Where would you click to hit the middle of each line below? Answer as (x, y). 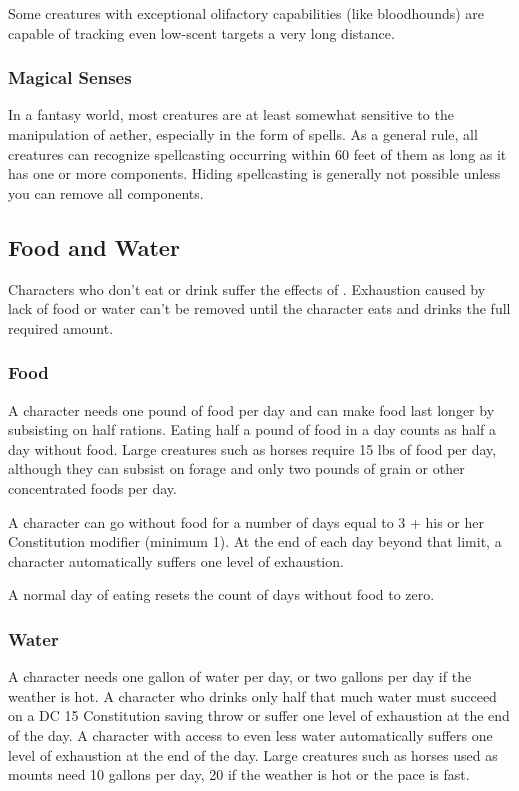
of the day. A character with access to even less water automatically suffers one (250, 734)
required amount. (61, 327)
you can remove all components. (106, 192)
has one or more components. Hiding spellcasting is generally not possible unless (254, 173)
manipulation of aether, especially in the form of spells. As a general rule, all (243, 134)
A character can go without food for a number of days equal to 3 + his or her (246, 521)
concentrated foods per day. (92, 487)
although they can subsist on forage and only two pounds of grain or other (236, 468)
